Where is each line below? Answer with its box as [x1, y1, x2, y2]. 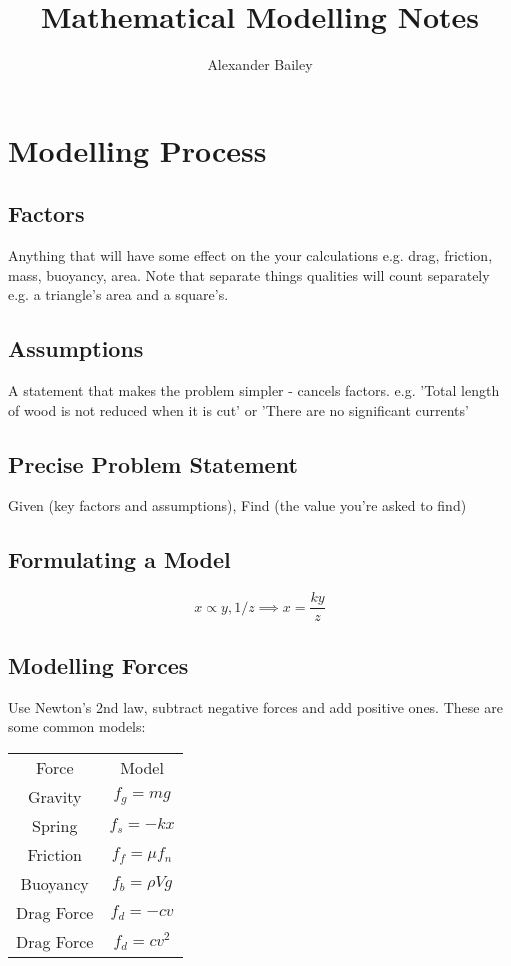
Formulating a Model [8, 544, 231, 575]
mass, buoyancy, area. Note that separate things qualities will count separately [8, 264, 490, 285]
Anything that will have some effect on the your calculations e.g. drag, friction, [8, 245, 493, 266]
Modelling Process [8, 129, 267, 170]
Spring [32, 813, 78, 837]
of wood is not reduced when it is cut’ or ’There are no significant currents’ [8, 399, 469, 420]
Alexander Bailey [207, 54, 313, 75]
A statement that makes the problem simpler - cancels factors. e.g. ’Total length [8, 380, 500, 401]
